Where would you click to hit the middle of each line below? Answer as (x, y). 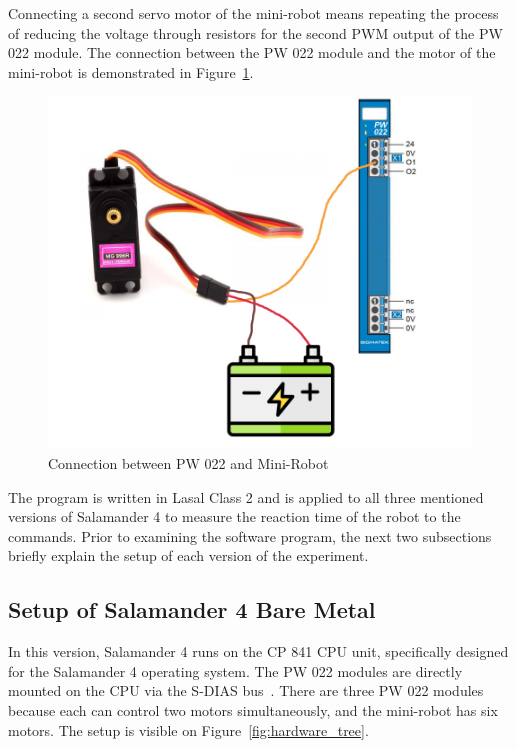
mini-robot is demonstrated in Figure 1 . (131, 71)
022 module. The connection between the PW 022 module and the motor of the (252, 52)
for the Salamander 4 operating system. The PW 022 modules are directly (235, 670)
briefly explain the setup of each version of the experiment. (188, 555)
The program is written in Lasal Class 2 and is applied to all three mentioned (246, 496)
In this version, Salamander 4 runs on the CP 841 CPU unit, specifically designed (258, 651)
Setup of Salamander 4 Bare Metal (192, 609)
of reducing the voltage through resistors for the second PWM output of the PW (255, 32)
